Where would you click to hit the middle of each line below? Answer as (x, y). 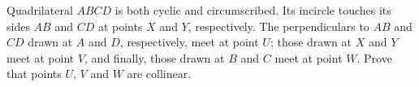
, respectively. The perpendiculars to (279, 26)
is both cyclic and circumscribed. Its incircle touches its (253, 10)
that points (34, 74)
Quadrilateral (40, 10)
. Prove (374, 57)
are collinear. (159, 74)
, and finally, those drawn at (155, 57)
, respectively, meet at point (189, 42)
